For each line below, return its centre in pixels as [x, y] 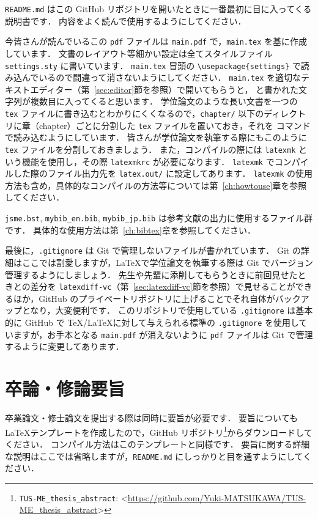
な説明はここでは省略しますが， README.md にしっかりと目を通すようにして [154, 456]
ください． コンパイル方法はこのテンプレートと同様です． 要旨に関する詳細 [157, 444]
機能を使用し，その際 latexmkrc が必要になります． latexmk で [148, 161]
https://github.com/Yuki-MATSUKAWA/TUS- [217, 497]
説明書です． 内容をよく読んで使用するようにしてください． [126, 20]
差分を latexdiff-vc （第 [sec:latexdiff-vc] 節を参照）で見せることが [163, 286]
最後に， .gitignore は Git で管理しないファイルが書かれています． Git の [153, 250]
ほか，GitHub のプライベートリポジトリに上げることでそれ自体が [144, 298]
